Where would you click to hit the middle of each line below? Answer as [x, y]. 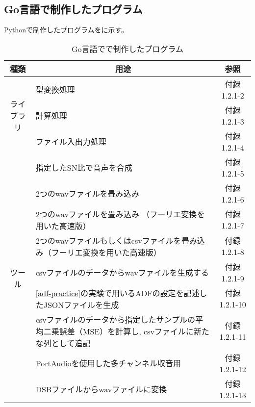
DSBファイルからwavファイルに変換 [101, 389]
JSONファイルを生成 [81, 305]
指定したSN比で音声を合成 [84, 168]
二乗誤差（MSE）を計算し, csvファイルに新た [126, 331]
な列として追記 [63, 343]
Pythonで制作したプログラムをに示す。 [66, 30]
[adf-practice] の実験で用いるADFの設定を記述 [117, 293]
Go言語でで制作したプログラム [127, 49]
